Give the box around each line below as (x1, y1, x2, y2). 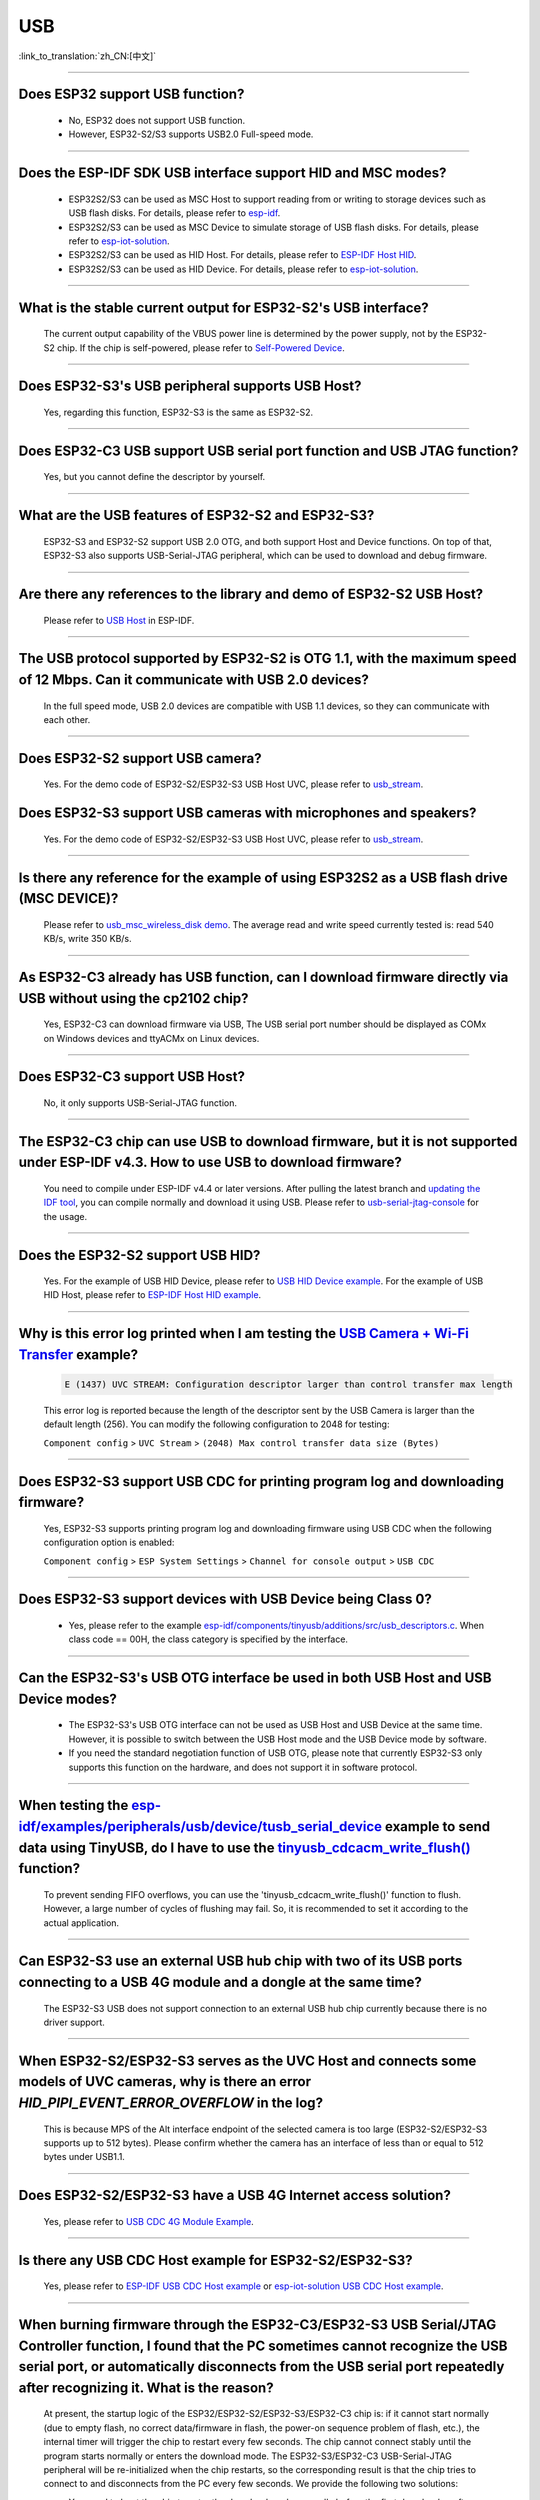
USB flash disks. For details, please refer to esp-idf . (68, 207, 281, 219)
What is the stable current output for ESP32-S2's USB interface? (18, 299, 429, 316)
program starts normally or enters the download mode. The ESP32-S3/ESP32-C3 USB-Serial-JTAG (43, 2450, 452, 2462)
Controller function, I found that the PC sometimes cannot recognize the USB (18, 2337, 508, 2354)
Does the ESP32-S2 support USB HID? (18, 1246, 261, 1264)
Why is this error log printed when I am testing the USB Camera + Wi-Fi (18, 1325, 469, 1342)
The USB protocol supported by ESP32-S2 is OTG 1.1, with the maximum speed (18, 650, 517, 667)
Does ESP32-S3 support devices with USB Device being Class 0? (18, 1591, 432, 1608)
